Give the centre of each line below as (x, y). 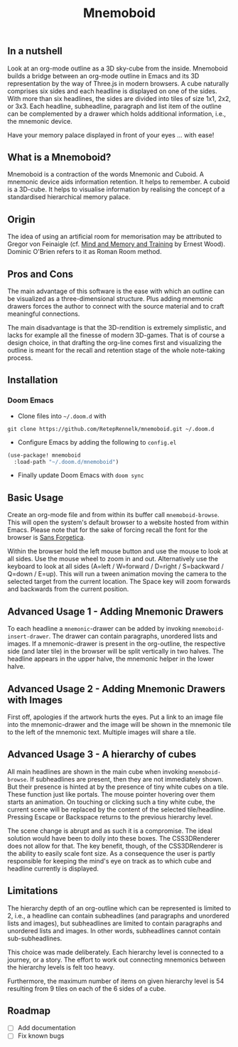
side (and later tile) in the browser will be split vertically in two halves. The (115, 652)
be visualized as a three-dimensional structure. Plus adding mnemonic (110, 299)
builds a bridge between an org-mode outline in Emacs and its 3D (103, 75)
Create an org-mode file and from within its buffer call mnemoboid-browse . (113, 515)
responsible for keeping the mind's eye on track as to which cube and (109, 861)
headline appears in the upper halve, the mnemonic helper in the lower (111, 659)
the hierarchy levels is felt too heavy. (61, 967)
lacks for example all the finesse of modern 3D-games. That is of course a (116, 335)
